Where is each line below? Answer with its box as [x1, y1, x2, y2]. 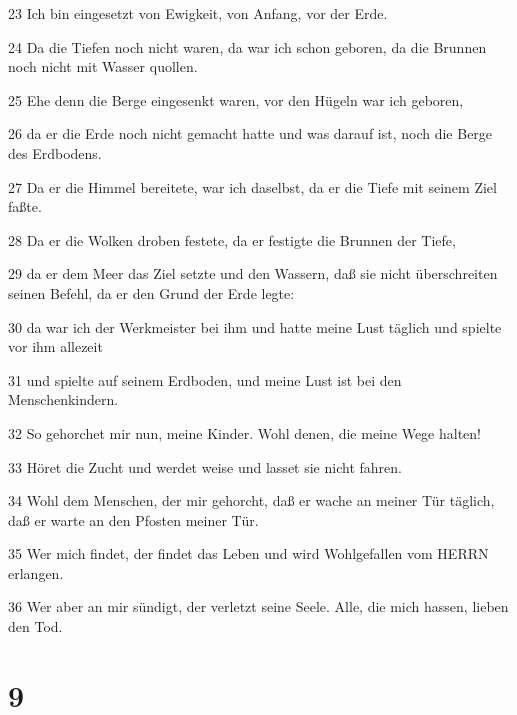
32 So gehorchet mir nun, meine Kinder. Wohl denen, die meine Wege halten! [8, 422, 482, 443]
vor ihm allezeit [8, 336, 103, 357]
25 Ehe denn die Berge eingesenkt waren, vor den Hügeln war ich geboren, [8, 89, 464, 110]
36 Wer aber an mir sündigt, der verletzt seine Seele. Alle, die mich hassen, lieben [8, 596, 509, 617]
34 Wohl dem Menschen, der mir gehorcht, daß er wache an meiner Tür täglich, [8, 490, 495, 511]
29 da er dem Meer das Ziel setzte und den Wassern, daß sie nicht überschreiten [8, 263, 498, 284]
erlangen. [8, 562, 64, 583]
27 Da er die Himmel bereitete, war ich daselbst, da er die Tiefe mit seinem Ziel [8, 176, 497, 197]
